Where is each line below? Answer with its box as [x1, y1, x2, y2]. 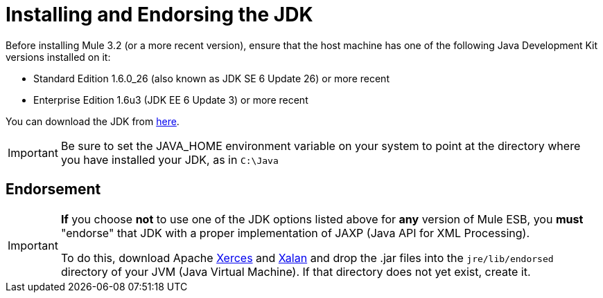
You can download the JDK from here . [6, 115, 180, 127]
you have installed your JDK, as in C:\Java [60, 152, 279, 167]
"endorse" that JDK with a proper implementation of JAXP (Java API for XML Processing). [60, 225, 530, 240]
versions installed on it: [6, 50, 111, 63]
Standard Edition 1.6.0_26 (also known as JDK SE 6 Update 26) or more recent [33, 72, 390, 84]
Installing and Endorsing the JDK [6, 3, 313, 26]
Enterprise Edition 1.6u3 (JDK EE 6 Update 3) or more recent [33, 93, 308, 106]
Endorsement [6, 180, 101, 198]
